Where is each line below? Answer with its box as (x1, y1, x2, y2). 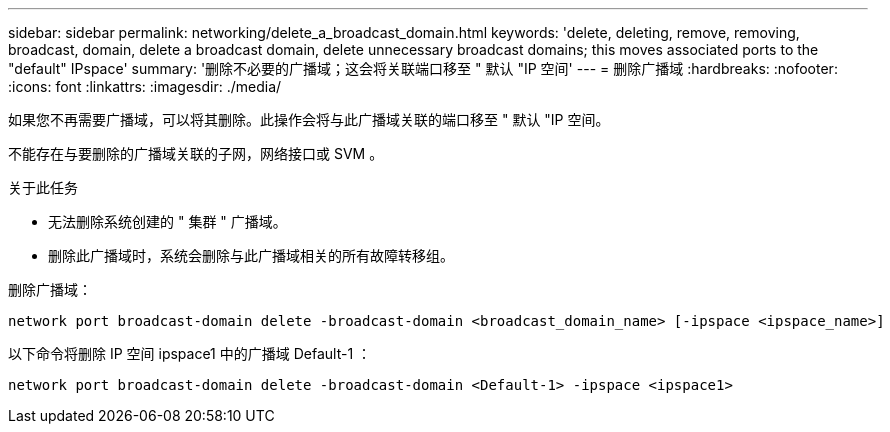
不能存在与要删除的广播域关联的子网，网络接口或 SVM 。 (8, 145, 384, 162)
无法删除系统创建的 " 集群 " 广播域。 (48, 213, 287, 230)
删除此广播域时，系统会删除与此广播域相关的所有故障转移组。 (48, 247, 454, 264)
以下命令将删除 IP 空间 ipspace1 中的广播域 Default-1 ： (8, 345, 372, 362)
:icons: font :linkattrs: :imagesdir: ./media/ (8, 78, 282, 95)
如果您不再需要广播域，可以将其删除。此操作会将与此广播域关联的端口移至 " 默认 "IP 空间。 (8, 111, 610, 128)
